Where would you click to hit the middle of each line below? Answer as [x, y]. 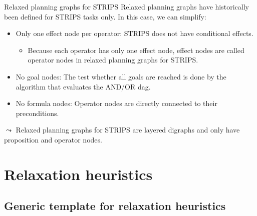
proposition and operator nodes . [53, 139]
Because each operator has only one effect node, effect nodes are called [136, 50]
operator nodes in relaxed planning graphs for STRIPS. [113, 60]
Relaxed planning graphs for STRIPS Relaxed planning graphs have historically [126, 6]
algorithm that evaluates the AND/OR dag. [83, 86]
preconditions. [37, 113]
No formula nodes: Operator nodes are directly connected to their [116, 103]
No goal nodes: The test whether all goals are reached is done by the [121, 76]
